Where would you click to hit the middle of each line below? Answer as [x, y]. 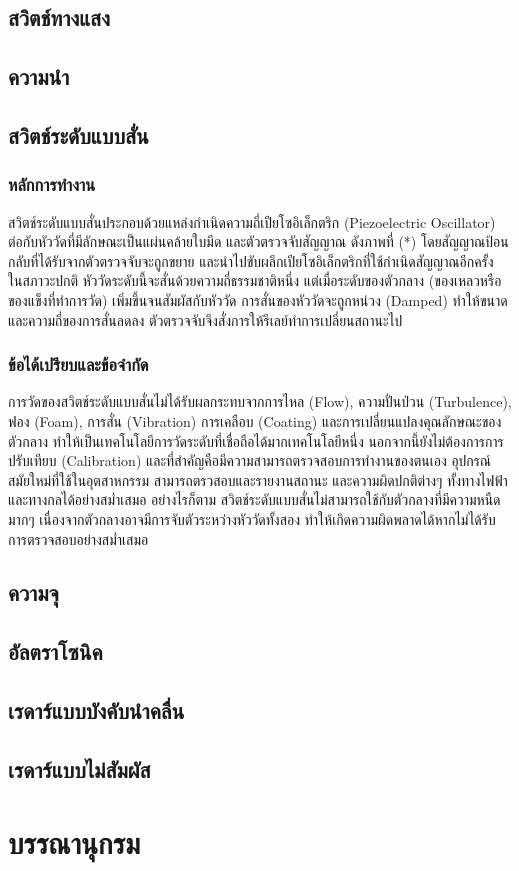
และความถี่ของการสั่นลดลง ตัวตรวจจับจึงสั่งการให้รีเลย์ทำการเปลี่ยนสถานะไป [205, 319]
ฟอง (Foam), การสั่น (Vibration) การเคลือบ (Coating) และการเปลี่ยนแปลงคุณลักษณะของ [255, 420]
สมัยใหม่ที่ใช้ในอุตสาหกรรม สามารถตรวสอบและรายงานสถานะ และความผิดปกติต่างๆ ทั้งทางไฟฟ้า [258, 479]
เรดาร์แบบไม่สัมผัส [79, 768]
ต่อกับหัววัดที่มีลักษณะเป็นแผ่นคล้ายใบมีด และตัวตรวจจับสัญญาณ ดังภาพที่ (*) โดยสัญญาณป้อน [258, 241]
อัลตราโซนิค [55, 651]
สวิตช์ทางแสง [59, 17]
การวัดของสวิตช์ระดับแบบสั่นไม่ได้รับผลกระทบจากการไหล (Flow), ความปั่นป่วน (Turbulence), [260, 401]
